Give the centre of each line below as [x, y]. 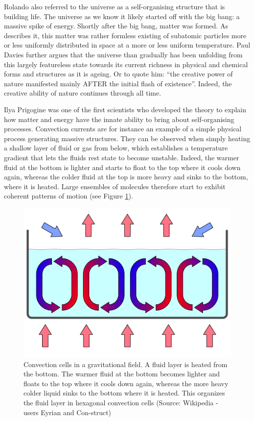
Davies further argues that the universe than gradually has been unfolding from [123, 54]
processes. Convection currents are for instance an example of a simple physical [123, 129]
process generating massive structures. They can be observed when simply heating [127, 138]
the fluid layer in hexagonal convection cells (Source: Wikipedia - [121, 402]
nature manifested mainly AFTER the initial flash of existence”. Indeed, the [118, 83]
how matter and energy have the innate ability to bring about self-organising [119, 119]
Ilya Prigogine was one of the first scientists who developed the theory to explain [125, 109]
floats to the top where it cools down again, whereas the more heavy [126, 383]
